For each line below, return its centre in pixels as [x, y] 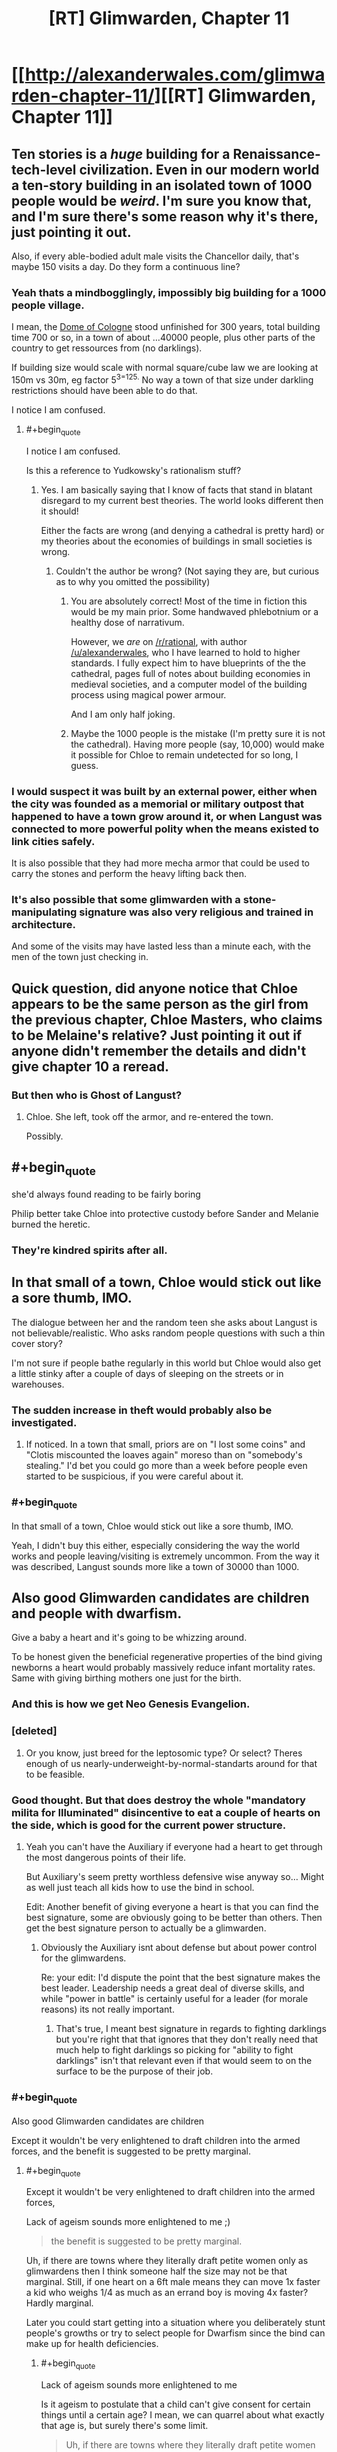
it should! [59, 511]
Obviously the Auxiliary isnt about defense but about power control [179, 1947]
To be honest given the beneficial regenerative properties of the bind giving [167, 1657]
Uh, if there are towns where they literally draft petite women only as [167, 2261]
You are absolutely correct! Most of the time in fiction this [189, 601]
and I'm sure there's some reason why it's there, [165, 216]
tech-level [44, 169]
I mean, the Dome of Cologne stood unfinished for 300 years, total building [166, 327]
